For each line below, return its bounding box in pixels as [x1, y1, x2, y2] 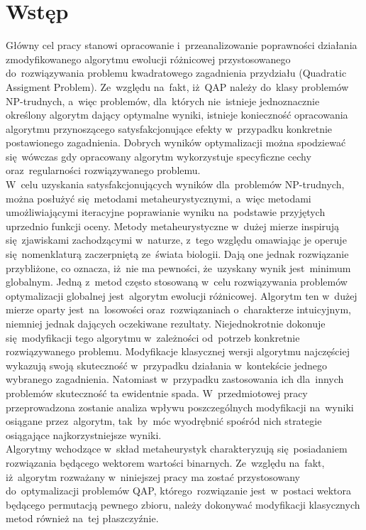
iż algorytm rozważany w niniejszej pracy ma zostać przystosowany [6, 469, 300, 484]
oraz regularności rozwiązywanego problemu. [6, 163, 201, 178]
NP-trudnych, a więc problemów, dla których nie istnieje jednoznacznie [6, 93, 320, 108]
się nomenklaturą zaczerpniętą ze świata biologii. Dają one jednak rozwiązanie [6, 247, 349, 261]
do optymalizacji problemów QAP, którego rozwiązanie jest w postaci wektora [6, 483, 352, 498]
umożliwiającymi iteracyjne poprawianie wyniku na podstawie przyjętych [6, 205, 326, 220]
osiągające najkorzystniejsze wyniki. [6, 427, 162, 442]
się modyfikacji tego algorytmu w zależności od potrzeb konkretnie [6, 330, 300, 345]
